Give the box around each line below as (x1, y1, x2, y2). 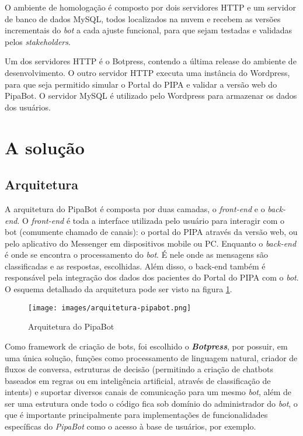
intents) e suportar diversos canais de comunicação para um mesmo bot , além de (5, 386, 291, 398)
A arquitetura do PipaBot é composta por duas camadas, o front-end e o (5, 202, 265, 214)
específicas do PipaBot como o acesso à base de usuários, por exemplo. (5, 420, 256, 432)
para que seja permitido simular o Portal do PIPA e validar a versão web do (5, 78, 277, 90)
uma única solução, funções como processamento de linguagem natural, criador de (5, 351, 298, 364)
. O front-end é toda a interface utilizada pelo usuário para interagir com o (17, 214, 285, 226)
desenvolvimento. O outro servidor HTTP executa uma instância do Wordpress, (5, 66, 290, 78)
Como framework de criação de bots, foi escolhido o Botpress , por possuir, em (5, 340, 288, 352)
